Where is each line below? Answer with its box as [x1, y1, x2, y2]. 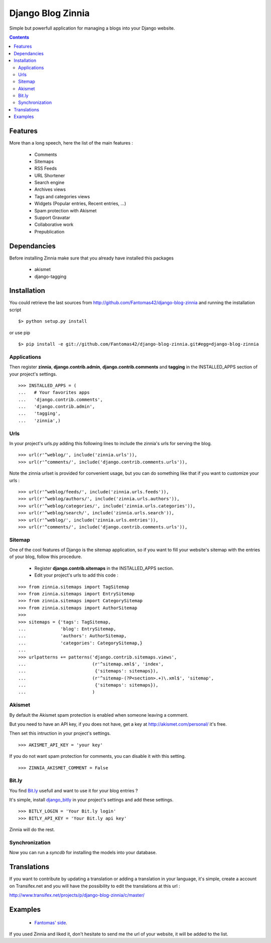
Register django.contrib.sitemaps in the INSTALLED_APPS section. [34, 565, 174, 571]
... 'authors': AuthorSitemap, [18, 633, 127, 639]
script [9, 307, 22, 313]
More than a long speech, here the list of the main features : [9, 140, 133, 146]
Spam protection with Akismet [34, 207, 97, 213]
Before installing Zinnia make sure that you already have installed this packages [9, 255, 174, 261]
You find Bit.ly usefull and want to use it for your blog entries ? [9, 787, 138, 793]
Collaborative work [34, 221, 74, 228]
